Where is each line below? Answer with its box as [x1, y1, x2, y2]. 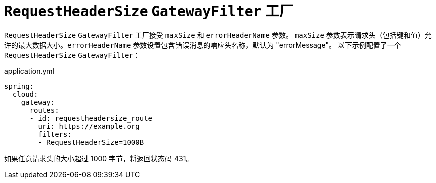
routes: [29, 106, 59, 114]
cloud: [12, 90, 38, 98]
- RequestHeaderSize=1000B [38, 138, 144, 146]
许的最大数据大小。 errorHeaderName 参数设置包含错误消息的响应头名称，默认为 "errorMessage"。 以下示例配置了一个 [4, 40, 401, 49]
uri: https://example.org [38, 122, 140, 130]
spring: [4, 82, 34, 90]
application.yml [4, 66, 54, 75]
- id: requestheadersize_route [29, 114, 153, 122]
